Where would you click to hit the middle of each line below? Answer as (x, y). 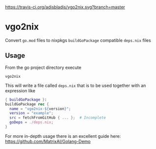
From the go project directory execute (43, 67)
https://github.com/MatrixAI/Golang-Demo (48, 141)
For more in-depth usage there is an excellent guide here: (63, 136)
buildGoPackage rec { (27, 104)
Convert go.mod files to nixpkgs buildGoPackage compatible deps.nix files (78, 40)
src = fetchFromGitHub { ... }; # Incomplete (58, 118)
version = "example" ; (32, 113)
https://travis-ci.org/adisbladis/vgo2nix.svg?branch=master (65, 7)
